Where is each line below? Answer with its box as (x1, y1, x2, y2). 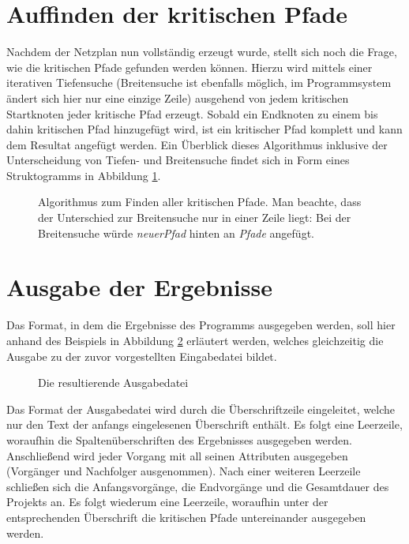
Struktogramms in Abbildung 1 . (6, 167, 161, 183)
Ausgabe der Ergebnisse (6, 271, 272, 303)
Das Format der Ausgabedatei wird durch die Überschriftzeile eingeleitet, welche (6, 400, 395, 417)
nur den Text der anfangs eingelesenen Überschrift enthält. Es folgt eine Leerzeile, (6, 416, 403, 433)
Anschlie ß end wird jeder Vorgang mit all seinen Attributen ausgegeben (6, 447, 348, 463)
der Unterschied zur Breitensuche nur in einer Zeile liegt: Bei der (38, 209, 351, 226)
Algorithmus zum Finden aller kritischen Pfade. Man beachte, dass (38, 193, 362, 210)
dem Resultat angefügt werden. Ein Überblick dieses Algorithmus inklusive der (6, 136, 388, 152)
